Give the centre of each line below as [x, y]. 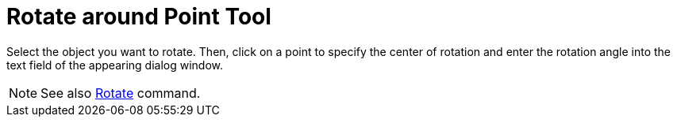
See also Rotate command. [121, 93]
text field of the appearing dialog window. [115, 65]
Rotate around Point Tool [139, 17]
